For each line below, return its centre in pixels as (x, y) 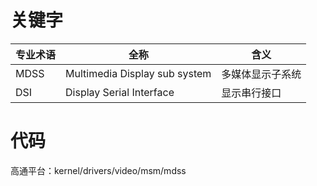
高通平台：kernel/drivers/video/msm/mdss (98, 170)
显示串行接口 (251, 93)
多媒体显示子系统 (261, 74)
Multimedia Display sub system (138, 73)
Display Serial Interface (120, 92)
